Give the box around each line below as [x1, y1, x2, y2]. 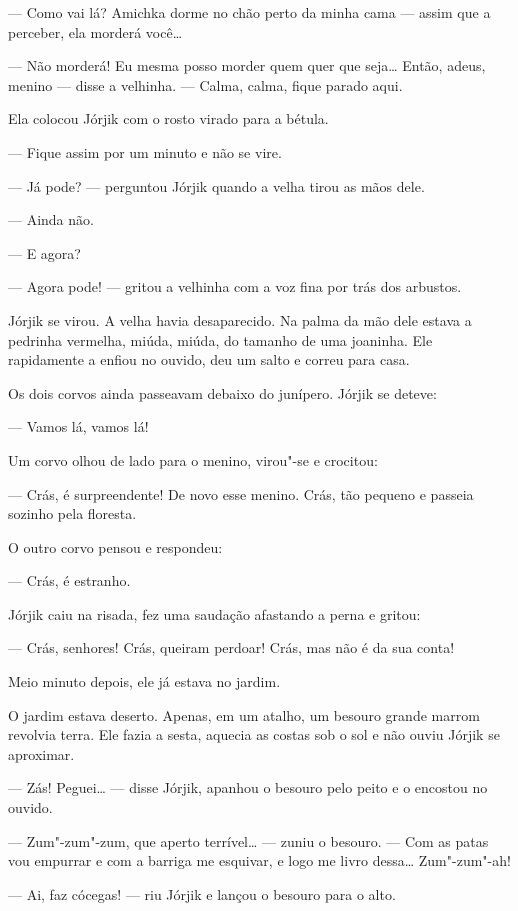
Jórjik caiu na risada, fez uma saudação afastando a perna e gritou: [8, 603, 421, 624]
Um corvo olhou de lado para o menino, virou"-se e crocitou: [8, 449, 378, 470]
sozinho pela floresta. [8, 503, 137, 524]
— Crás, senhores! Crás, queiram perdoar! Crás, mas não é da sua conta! [8, 637, 455, 658]
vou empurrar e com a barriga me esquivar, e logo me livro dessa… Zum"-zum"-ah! [8, 850, 511, 871]
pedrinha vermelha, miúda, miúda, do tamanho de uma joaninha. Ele [8, 329, 433, 350]
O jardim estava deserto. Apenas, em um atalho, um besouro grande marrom [8, 704, 480, 725]
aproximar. [8, 743, 75, 764]
